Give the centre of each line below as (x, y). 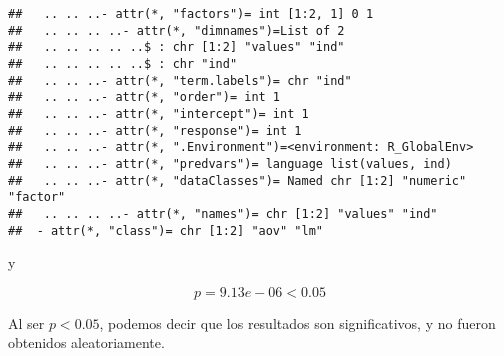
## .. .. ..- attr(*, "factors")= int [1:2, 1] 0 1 (191, 14)
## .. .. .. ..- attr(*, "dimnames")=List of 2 (176, 30)
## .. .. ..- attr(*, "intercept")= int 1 (158, 113)
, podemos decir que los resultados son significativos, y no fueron (297, 322)
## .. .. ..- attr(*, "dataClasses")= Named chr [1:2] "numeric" (237, 180)
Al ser (26, 322)
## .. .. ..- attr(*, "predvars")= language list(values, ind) (230, 163)
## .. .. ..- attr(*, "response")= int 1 (155, 130)
